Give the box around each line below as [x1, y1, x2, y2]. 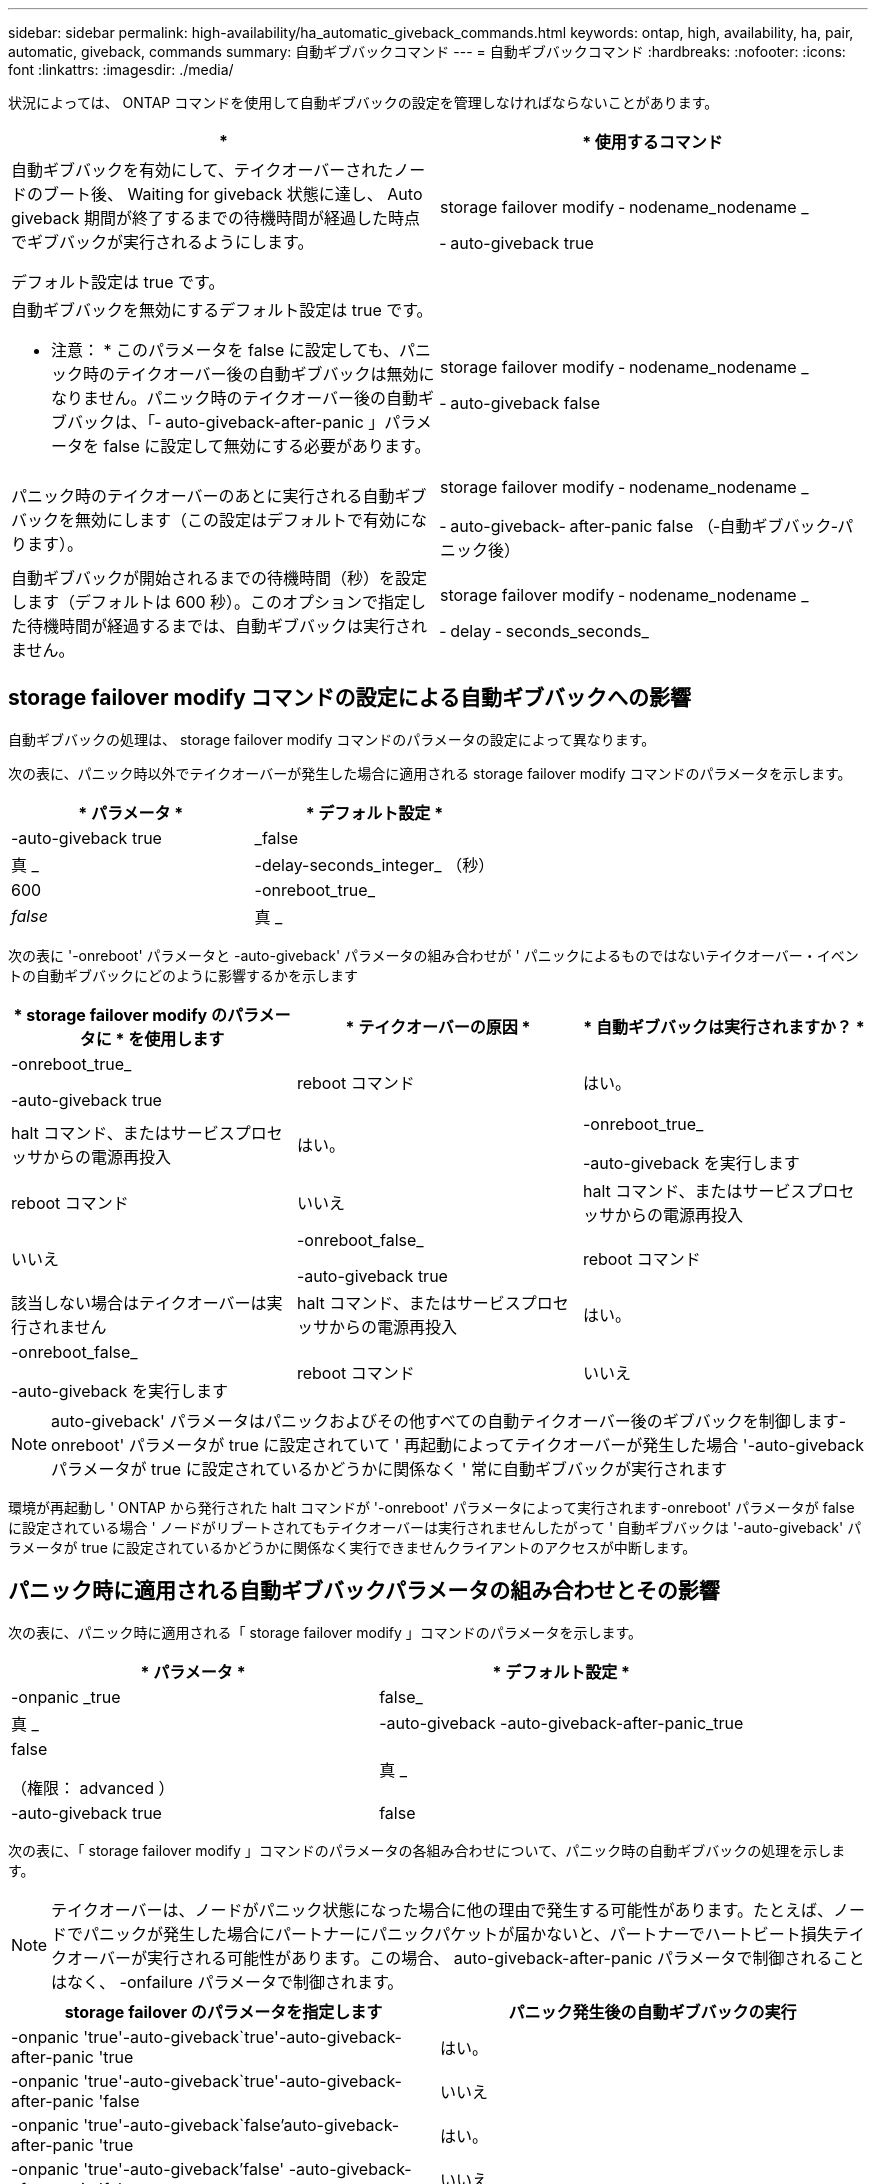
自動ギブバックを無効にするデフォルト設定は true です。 [11, 300, 433, 320]
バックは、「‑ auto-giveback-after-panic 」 [67, 412, 385, 432]
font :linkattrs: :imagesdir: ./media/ [8, 61, 234, 78]
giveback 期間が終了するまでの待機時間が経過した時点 [11, 208, 421, 228]
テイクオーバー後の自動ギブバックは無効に [115, 364, 435, 384]
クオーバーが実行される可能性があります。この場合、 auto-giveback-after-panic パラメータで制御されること [51, 1947, 865, 1968]
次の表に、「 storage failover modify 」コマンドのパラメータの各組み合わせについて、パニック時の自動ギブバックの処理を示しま [8, 1841, 846, 1859]
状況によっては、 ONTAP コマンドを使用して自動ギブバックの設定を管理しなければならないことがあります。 [8, 94, 719, 111]
